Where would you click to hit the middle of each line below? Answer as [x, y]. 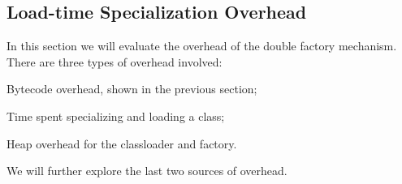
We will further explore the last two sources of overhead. [147, 171]
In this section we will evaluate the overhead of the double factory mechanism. [202, 46]
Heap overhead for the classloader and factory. [122, 143]
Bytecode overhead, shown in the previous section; [132, 89]
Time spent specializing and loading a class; [116, 116]
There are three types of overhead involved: [115, 61]
